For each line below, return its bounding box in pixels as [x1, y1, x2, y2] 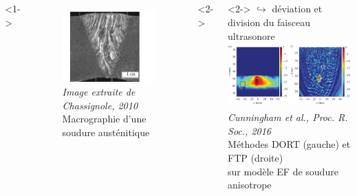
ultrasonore [228, 28, 275, 43]
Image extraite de [62, 85, 136, 99]
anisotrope [228, 177, 272, 192]
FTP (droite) [228, 151, 283, 165]
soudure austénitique [62, 124, 150, 139]
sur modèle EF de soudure [228, 164, 338, 178]
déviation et [272, 1, 323, 16]
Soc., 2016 [228, 123, 272, 138]
